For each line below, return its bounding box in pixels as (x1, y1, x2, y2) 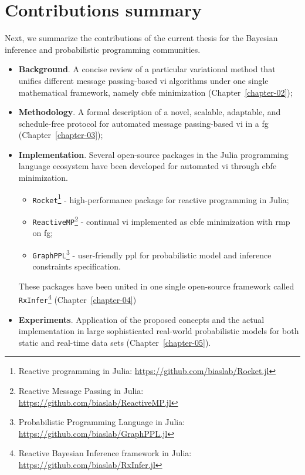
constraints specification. (32, 260, 121, 272)
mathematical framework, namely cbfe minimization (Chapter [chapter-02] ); (18, 86, 293, 98)
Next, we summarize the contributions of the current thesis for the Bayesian (5, 32, 278, 44)
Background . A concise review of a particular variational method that (18, 63, 276, 75)
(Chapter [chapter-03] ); (18, 129, 103, 141)
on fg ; (32, 227, 53, 239)
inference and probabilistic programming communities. (5, 43, 201, 55)
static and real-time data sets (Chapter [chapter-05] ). (18, 336, 211, 348)
